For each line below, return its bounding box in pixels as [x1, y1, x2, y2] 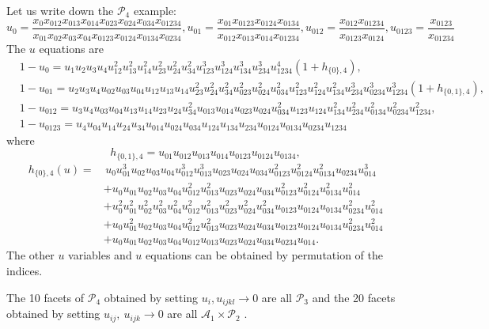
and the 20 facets [312, 289, 396, 305]
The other [6, 247, 55, 263]
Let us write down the [6, 2, 114, 18]
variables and [68, 247, 132, 263]
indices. [6, 263, 43, 278]
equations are [39, 40, 104, 57]
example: [133, 2, 176, 18]
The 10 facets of [6, 289, 85, 305]
